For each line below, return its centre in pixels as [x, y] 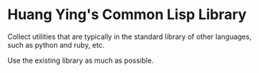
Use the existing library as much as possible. [81, 60]
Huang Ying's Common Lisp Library [127, 15]
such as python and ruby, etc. [56, 44]
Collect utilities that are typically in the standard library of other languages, [129, 36]
